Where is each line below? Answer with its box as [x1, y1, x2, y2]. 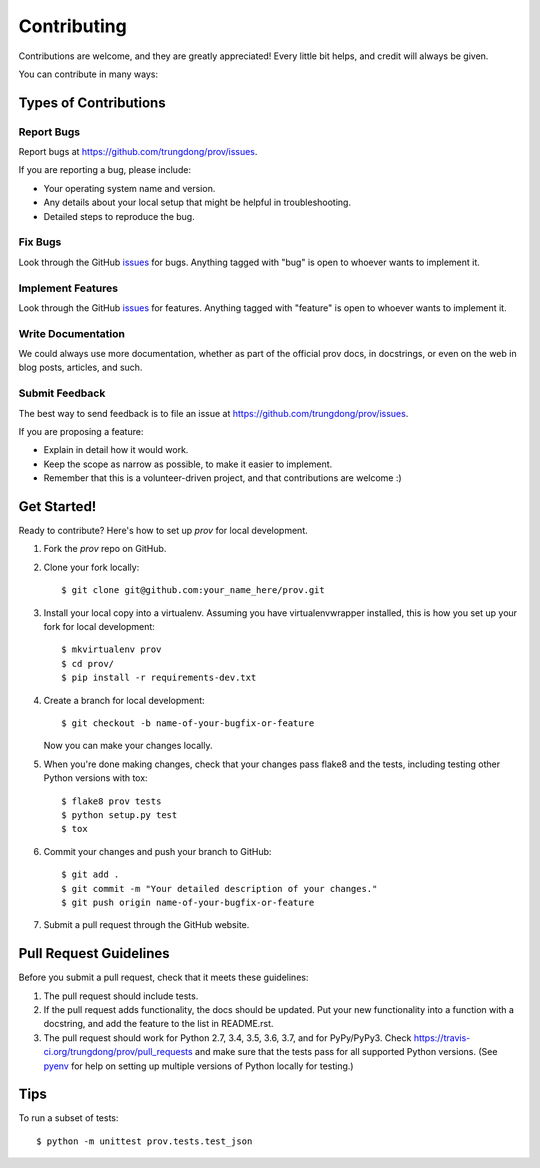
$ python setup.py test [61, 809, 178, 820]
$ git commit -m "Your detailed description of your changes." [61, 883, 378, 894]
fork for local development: [43, 621, 155, 633]
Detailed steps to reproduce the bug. [43, 210, 195, 222]
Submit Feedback [18, 386, 106, 400]
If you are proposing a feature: [18, 426, 144, 437]
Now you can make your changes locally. [43, 740, 213, 752]
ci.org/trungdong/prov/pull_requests [43, 1046, 194, 1058]
